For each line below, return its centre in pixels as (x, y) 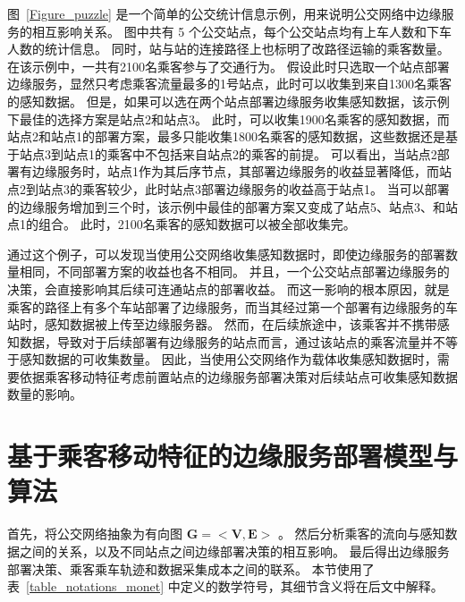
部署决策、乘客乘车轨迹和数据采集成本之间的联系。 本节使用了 (191, 568)
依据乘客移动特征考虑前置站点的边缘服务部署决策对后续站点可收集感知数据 (238, 376)
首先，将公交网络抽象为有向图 (95, 534)
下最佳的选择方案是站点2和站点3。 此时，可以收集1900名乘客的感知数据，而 (228, 119)
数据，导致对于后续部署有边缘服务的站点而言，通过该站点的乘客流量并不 (232, 341)
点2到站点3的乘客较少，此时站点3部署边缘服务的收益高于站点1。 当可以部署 (228, 188)
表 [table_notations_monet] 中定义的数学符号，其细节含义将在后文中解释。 (225, 586)
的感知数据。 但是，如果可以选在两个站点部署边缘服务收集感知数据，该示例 (228, 101)
